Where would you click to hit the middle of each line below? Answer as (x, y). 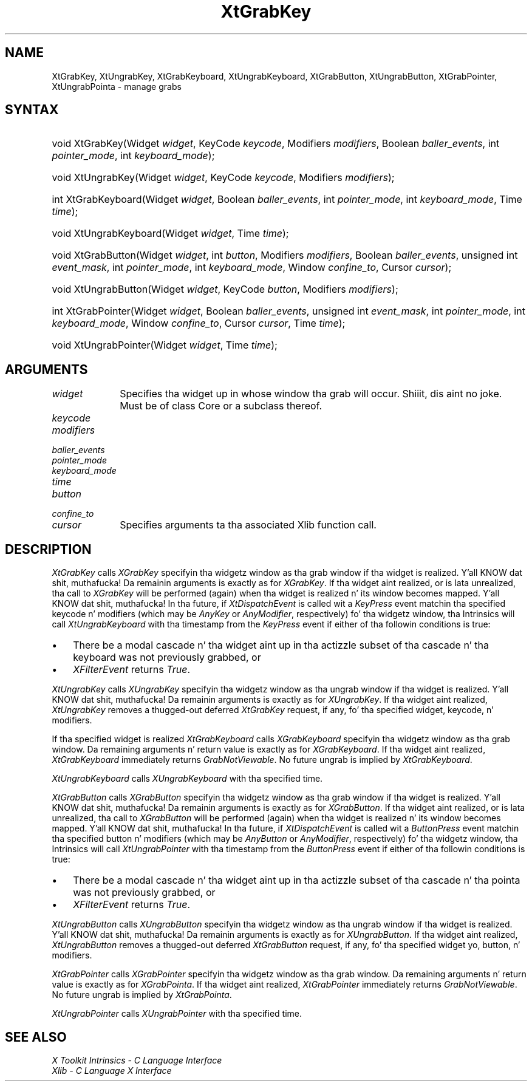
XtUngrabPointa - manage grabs (117, 86)
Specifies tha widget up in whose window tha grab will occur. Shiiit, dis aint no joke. (311, 394)
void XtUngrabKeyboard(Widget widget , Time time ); (170, 234)
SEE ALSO (36, 1037)
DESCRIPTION (48, 549)
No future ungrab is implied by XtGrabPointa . (142, 995)
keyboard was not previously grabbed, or (167, 657)
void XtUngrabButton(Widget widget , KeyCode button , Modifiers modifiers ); (225, 289)
